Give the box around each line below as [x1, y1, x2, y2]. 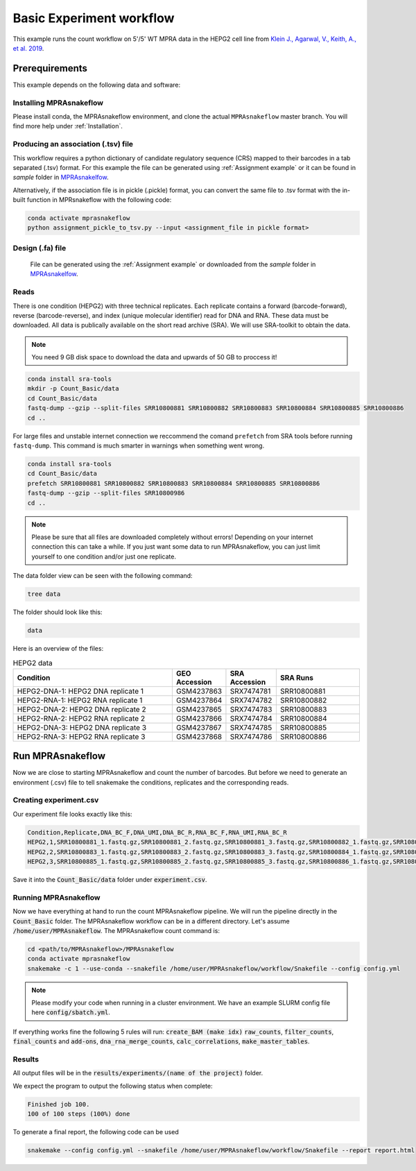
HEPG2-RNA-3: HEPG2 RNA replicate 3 [17, 732, 146, 742]
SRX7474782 [229, 695, 272, 705]
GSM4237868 [175, 732, 222, 742]
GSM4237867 [175, 722, 222, 732]
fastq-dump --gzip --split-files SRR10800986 [27, 489, 185, 497]
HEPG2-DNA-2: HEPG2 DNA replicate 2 [17, 704, 146, 714]
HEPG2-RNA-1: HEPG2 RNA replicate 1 [17, 695, 143, 705]
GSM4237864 [175, 695, 223, 705]
